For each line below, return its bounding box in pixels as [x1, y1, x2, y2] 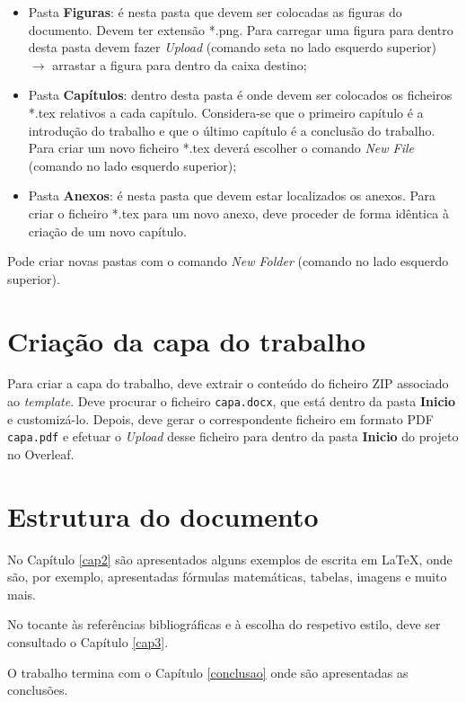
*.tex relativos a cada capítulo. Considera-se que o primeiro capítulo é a [28, 102, 424, 121]
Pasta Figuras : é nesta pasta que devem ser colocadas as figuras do [28, 3, 402, 21]
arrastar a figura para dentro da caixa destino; [52, 55, 307, 74]
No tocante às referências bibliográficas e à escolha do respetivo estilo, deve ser [7, 615, 441, 634]
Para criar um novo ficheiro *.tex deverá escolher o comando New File [28, 138, 415, 157]
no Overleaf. [7, 444, 75, 463]
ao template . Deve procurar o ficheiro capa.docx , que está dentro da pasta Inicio [7, 392, 456, 411]
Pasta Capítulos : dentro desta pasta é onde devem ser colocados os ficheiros [28, 85, 453, 104]
